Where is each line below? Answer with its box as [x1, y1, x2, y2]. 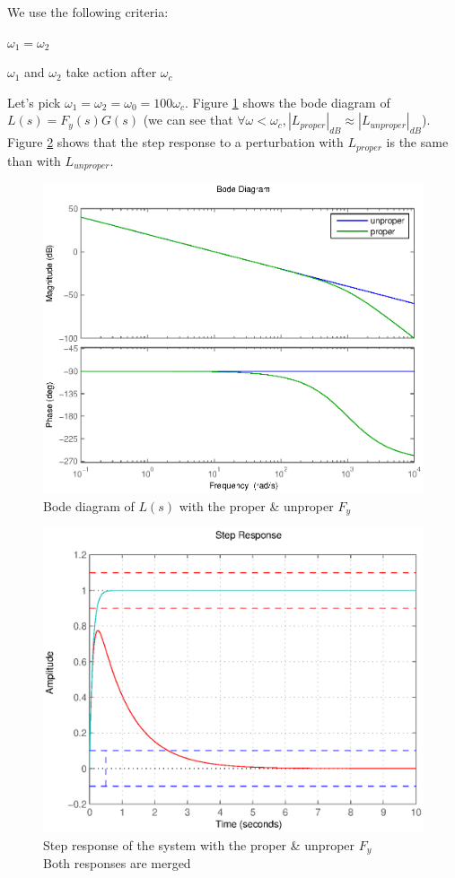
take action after [66, 63, 157, 82]
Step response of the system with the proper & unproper [43, 835, 355, 854]
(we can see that [143, 110, 233, 129]
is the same [386, 133, 449, 152]
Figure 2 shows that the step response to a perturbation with [7, 133, 344, 152]
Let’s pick [7, 92, 61, 111]
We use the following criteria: [7, 3, 169, 21]
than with [7, 151, 61, 170]
